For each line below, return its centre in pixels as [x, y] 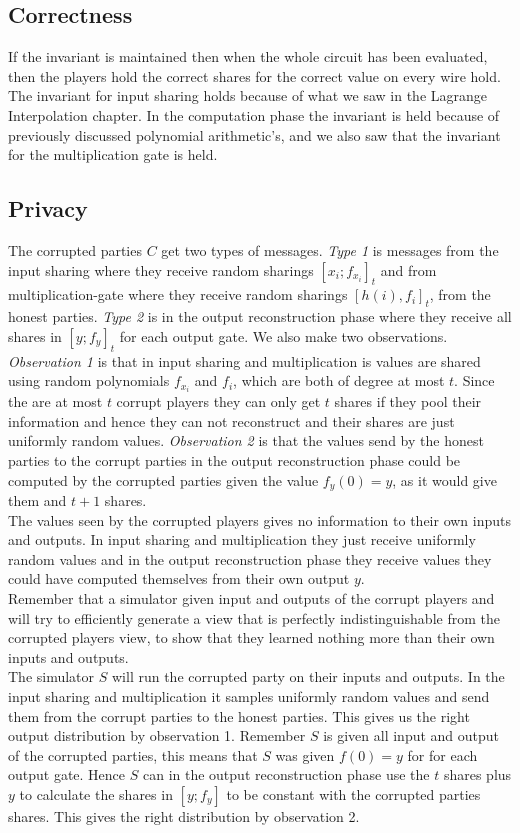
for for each [442, 754]
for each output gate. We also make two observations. [283, 335]
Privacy [48, 208]
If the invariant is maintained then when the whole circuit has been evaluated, [248, 56]
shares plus [477, 774]
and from [408, 269]
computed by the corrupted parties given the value [163, 479]
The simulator [51, 676]
